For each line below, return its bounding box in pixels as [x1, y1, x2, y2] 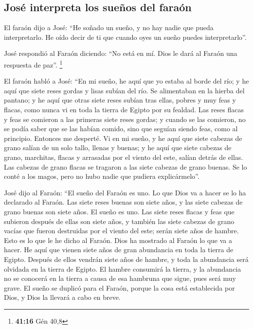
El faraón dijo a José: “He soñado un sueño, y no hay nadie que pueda [4, 22, 214, 33]
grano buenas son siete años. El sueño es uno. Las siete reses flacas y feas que [4, 206, 235, 216]
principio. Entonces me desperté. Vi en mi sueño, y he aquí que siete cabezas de [4, 133, 242, 143]
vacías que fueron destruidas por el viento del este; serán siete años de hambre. [4, 225, 239, 236]
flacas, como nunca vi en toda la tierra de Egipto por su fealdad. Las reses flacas [4, 104, 244, 115]
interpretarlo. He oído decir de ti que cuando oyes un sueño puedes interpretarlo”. [4, 32, 247, 42]
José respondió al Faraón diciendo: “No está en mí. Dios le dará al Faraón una [4, 48, 237, 58]
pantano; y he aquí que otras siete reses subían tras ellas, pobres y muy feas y [4, 95, 236, 105]
